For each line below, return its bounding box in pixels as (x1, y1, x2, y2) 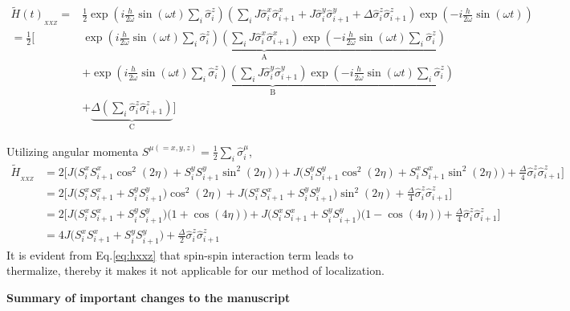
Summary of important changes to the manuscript (6, 289, 291, 306)
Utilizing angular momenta (6, 142, 139, 159)
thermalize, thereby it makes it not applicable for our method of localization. (6, 262, 385, 279)
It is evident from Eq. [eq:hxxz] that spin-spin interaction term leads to (6, 246, 353, 263)
